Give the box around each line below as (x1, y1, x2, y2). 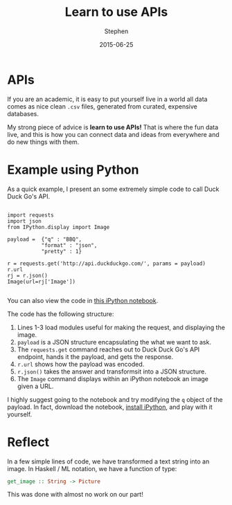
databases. (7, 109, 39, 118)
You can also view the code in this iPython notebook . (7, 296, 159, 304)
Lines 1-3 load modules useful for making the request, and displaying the (17, 323, 225, 331)
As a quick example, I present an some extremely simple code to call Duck (7, 185, 220, 193)
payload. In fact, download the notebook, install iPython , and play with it (7, 403, 213, 411)
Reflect (7, 434, 50, 450)
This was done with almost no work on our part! (7, 490, 143, 499)
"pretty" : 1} (41, 248, 82, 255)
